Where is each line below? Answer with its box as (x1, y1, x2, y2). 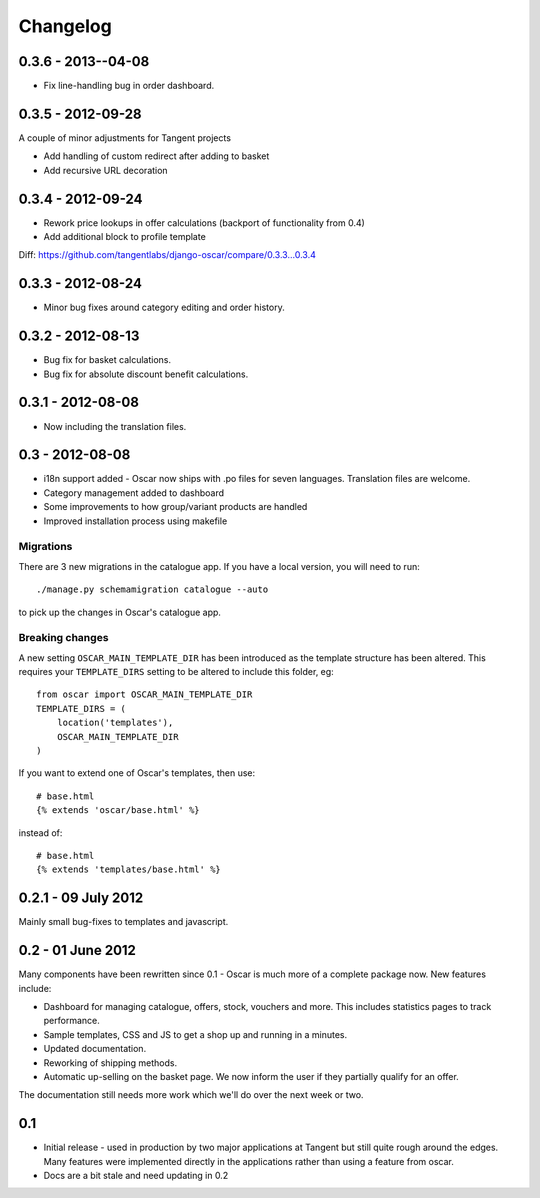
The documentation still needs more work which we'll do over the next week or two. (18, 1089, 364, 1101)
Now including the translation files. (43, 420, 187, 432)
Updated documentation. (43, 1043, 147, 1055)
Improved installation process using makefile (43, 515, 228, 527)
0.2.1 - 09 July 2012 (18, 890, 144, 907)
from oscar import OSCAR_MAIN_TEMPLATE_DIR (36, 689, 253, 700)
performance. (43, 1015, 100, 1027)
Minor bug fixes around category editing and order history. (43, 301, 285, 314)
